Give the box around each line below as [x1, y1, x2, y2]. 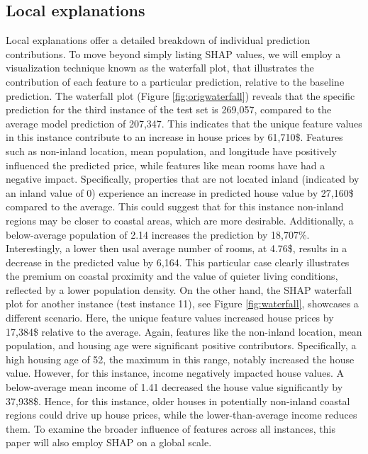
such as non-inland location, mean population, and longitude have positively [6, 143, 337, 158]
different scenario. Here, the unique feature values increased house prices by [6, 310, 334, 325]
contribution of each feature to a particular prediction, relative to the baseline [6, 74, 345, 89]
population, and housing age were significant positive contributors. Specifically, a [6, 338, 357, 353]
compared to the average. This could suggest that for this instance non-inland [6, 199, 344, 214]
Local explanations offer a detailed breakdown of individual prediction [6, 33, 311, 47]
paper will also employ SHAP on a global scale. [6, 435, 212, 450]
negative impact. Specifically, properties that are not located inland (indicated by [6, 171, 359, 186]
